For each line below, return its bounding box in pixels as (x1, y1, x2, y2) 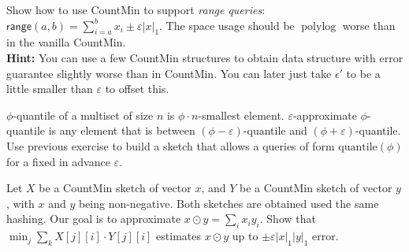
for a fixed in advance (6, 153, 110, 169)
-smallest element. (198, 106, 284, 123)
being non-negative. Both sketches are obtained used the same (78, 195, 379, 211)
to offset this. (105, 80, 169, 97)
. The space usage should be (159, 17, 295, 33)
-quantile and (243, 122, 307, 139)
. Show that (259, 210, 316, 227)
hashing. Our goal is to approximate (6, 210, 181, 227)
